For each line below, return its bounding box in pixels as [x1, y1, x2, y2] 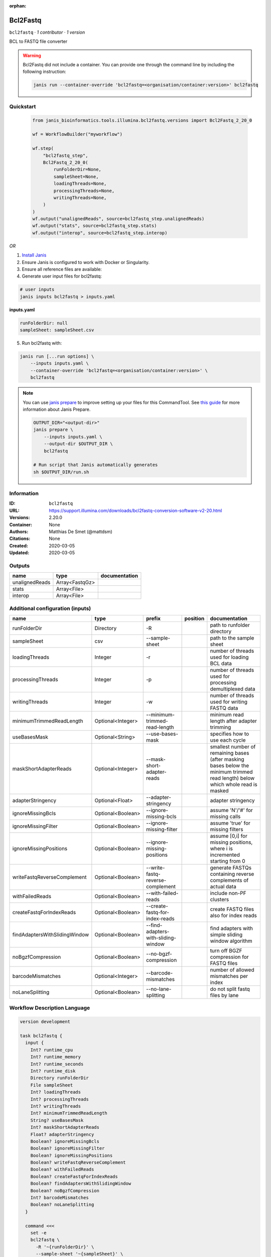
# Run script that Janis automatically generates [33, 462, 158, 468]
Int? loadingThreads [30, 1089, 81, 1095]
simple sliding [210, 931, 243, 938]
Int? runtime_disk [30, 1068, 76, 1073]
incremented [210, 851, 240, 858]
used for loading [210, 654, 249, 661]
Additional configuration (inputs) [9, 605, 91, 612]
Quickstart [9, 103, 36, 110]
